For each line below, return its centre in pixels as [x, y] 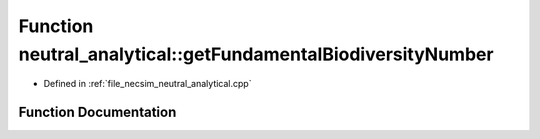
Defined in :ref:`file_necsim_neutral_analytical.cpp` [147, 84]
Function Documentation [97, 112]
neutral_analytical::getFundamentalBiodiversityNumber [256, 54]
